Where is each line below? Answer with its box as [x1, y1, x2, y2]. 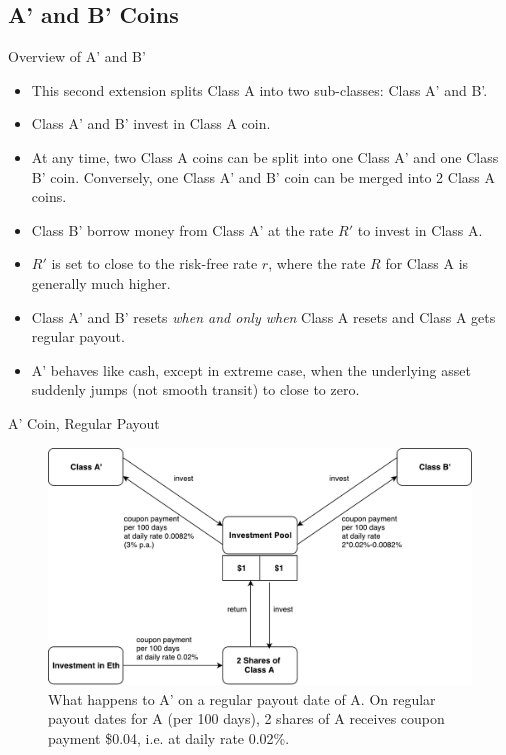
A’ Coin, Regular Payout [8, 412, 160, 433]
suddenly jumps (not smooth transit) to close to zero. [31, 379, 360, 400]
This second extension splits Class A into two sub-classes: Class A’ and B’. [31, 79, 488, 100]
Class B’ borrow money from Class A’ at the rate [31, 219, 334, 240]
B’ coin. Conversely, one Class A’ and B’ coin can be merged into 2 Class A [31, 166, 495, 187]
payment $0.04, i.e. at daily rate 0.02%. [48, 727, 290, 748]
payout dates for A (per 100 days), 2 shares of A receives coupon [48, 708, 445, 729]
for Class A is [385, 253, 469, 274]
